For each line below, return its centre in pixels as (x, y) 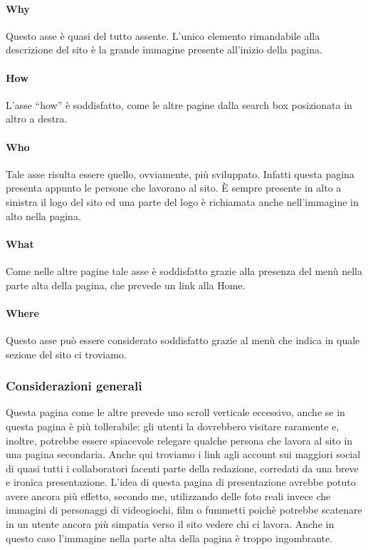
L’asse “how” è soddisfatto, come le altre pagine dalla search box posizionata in (179, 104)
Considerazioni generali (74, 386)
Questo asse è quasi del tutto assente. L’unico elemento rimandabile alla (163, 35)
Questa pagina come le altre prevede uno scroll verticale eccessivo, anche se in (175, 412)
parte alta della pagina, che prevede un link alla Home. (126, 285)
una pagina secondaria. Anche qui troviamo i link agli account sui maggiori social (183, 454)
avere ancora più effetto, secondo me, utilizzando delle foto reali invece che (168, 495)
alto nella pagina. (43, 216)
